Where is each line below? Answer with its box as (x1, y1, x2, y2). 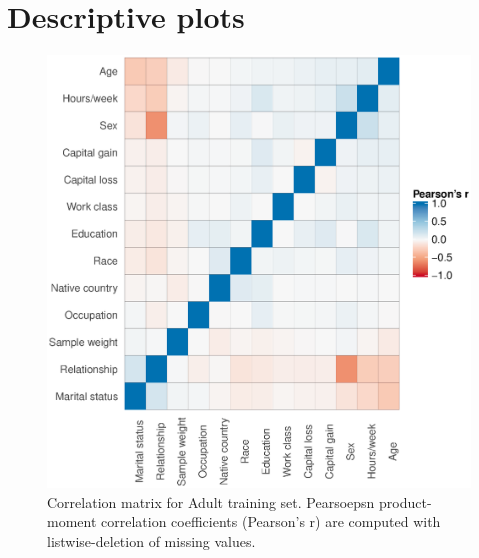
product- (379, 491, 432, 512)
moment (47, 511, 97, 532)
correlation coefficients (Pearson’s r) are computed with (101, 511, 441, 532)
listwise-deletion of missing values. (47, 530, 256, 551)
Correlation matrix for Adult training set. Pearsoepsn (47, 491, 375, 512)
